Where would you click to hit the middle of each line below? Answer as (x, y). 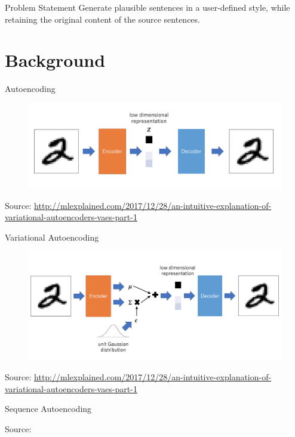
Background (55, 60)
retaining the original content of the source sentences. (102, 19)
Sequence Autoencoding (48, 409)
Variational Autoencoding (52, 237)
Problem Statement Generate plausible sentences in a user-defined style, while (147, 7)
